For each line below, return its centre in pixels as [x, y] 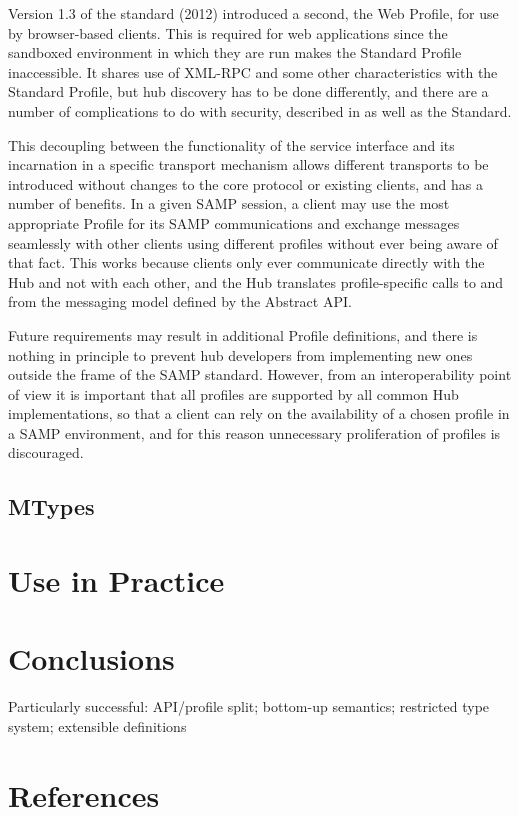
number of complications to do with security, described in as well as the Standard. [260, 110]
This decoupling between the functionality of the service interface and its [231, 144]
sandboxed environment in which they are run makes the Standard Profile [235, 52]
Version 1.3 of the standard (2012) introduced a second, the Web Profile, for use [253, 13]
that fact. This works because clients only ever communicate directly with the [246, 262]
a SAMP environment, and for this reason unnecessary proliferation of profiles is [254, 432]
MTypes [51, 506]
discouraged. [46, 452]
